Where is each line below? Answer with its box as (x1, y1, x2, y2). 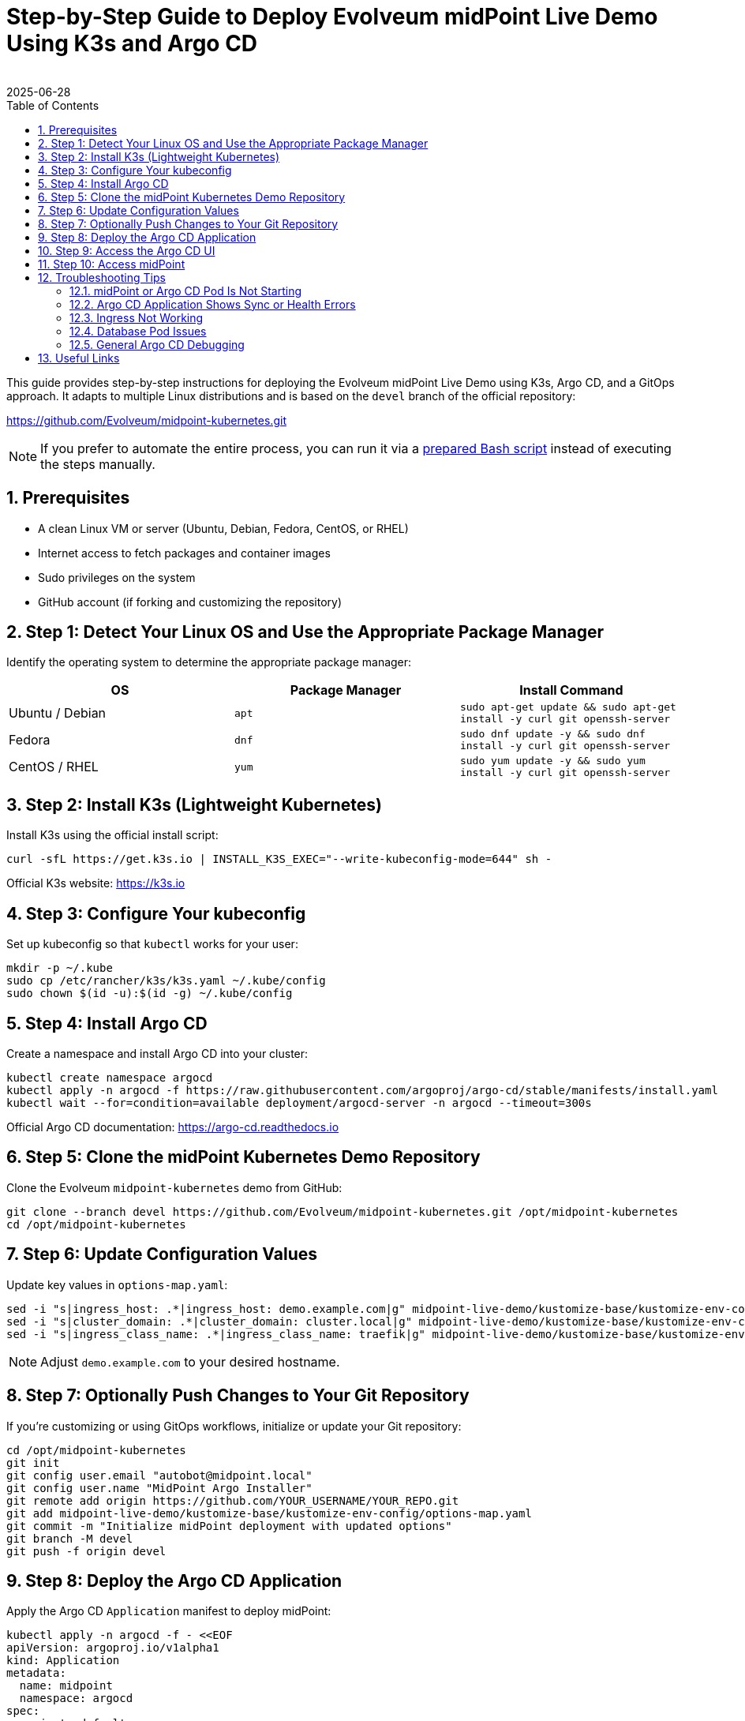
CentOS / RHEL (9, 759, 99, 775)
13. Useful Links (38, 351, 120, 365)
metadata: (6, 1667, 66, 1680)
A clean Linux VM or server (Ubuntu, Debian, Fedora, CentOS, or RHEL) (38, 521, 409, 535)
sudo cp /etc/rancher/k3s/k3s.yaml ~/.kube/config (6, 974, 326, 988)
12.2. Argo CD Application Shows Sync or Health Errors (69, 297, 356, 311)
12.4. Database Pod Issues (69, 324, 207, 338)
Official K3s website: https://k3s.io (6, 876, 185, 890)
